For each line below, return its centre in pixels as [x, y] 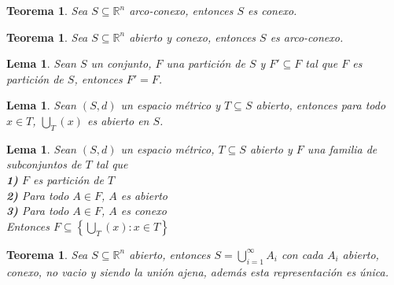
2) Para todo [38, 195]
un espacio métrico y [171, 105]
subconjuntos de [44, 164]
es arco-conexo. [307, 37]
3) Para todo [38, 211]
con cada [302, 254]
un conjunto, [121, 63]
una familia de [342, 148]
